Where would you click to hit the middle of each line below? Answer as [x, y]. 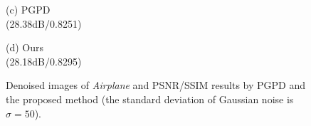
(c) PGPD [28, 9]
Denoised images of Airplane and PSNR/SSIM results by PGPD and [156, 85]
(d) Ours [25, 47]
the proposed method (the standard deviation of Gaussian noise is [150, 99]
